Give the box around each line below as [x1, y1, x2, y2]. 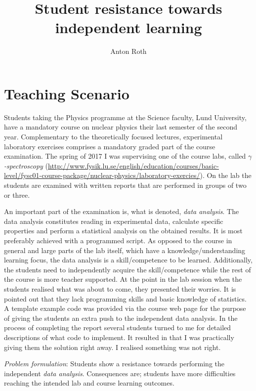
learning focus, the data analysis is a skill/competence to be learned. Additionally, [4, 255, 253, 265]
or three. [4, 189, 30, 200]
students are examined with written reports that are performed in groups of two [4, 180, 247, 190]
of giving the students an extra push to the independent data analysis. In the [4, 312, 238, 323]
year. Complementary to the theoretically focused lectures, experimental [4, 131, 223, 142]
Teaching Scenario [4, 83, 129, 103]
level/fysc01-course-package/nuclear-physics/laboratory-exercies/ [4, 170, 200, 180]
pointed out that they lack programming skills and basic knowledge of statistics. [4, 293, 247, 304]
